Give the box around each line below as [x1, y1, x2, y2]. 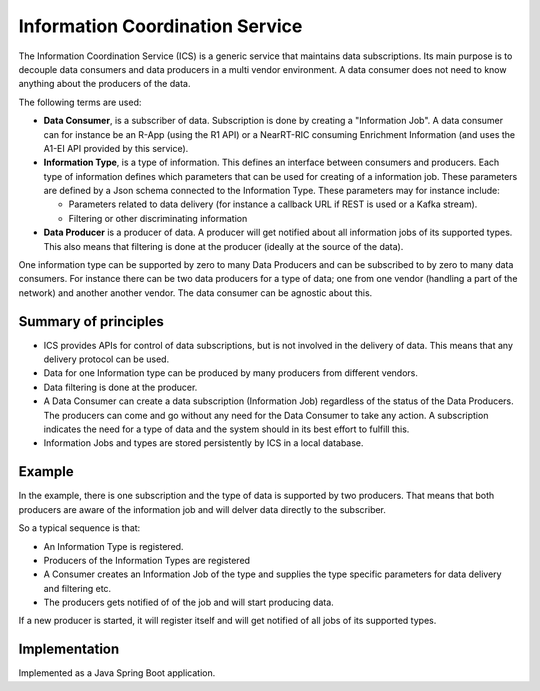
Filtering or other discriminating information [68, 212, 248, 224]
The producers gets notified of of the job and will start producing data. [43, 596, 334, 609]
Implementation [18, 641, 120, 658]
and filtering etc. [43, 582, 112, 594]
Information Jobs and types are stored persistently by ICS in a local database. [43, 437, 364, 449]
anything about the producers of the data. [18, 78, 191, 90]
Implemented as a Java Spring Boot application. [18, 667, 216, 679]
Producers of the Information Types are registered [43, 554, 250, 566]
